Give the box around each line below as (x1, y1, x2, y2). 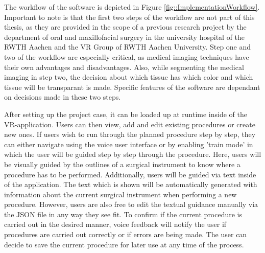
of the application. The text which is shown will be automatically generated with (4, 179, 257, 190)
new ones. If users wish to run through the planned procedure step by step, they (4, 129, 256, 140)
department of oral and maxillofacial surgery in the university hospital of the (4, 31, 245, 42)
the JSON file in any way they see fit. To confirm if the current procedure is (4, 209, 243, 219)
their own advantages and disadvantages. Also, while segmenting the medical (4, 61, 244, 72)
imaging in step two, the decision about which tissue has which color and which (4, 72, 253, 82)
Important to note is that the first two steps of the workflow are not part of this (4, 11, 255, 22)
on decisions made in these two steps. (4, 91, 121, 102)
